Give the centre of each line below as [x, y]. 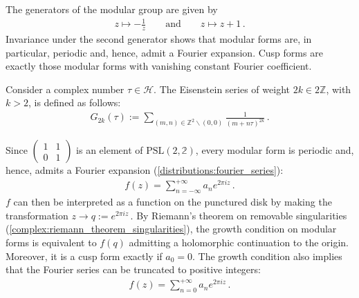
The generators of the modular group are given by [112, 9]
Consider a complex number [65, 89]
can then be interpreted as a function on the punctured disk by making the [173, 202]
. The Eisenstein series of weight [222, 89]
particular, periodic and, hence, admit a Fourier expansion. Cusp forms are [164, 52]
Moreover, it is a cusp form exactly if [84, 256]
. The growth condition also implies [267, 256]
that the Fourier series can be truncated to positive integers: [133, 269]
